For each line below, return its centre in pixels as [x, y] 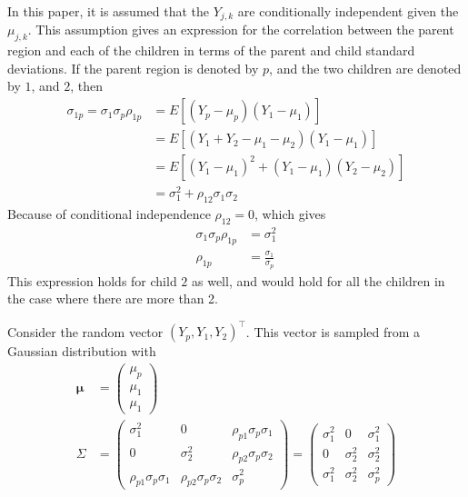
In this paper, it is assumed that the [109, 11]
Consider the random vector [85, 331]
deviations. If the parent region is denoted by [133, 68]
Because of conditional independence [109, 214]
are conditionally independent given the [348, 11]
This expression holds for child [92, 280]
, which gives [290, 214]
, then [87, 86]
